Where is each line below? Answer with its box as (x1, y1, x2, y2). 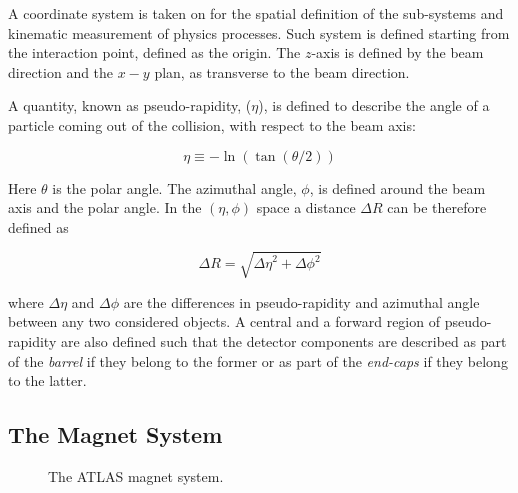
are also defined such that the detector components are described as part (60, 331, 507, 352)
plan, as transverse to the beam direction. (154, 61, 410, 82)
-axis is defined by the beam (311, 42, 484, 63)
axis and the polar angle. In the (8, 197, 202, 218)
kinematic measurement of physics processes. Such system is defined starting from (8, 22, 510, 43)
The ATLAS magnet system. (48, 466, 224, 487)
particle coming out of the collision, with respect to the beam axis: (8, 114, 416, 135)
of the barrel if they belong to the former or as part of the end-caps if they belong (8, 350, 508, 371)
